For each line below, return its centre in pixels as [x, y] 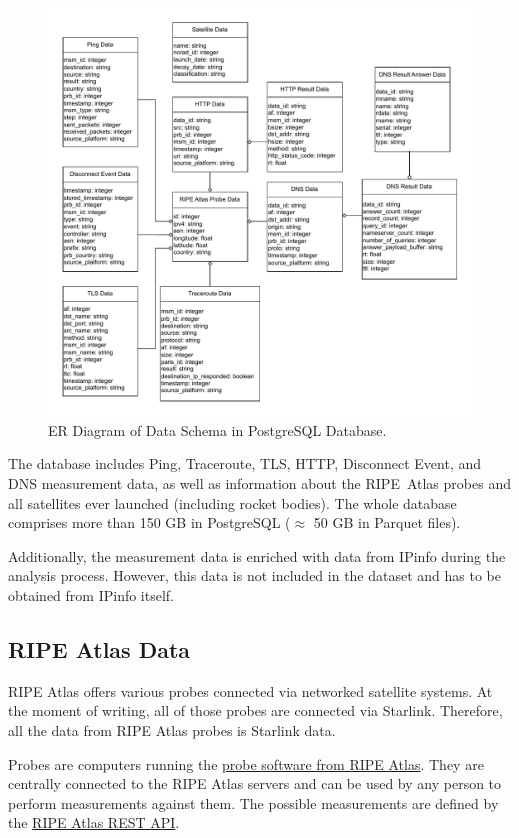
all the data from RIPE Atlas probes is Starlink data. [172, 730]
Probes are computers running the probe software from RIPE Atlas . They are [246, 763]
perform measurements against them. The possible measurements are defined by [253, 802]
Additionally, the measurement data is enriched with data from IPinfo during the [257, 555]
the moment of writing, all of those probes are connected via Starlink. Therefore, [255, 710]
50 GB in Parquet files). [387, 522]
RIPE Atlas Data [99, 649]
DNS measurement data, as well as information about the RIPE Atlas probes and [259, 483]
